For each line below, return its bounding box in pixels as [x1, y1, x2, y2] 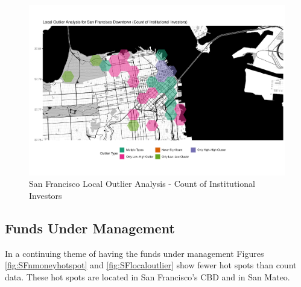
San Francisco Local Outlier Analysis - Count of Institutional [29, 177, 255, 190]
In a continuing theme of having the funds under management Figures [5, 247, 264, 259]
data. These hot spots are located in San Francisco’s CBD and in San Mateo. [5, 270, 290, 283]
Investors [29, 189, 62, 201]
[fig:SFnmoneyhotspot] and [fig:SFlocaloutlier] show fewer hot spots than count [5, 259, 297, 271]
